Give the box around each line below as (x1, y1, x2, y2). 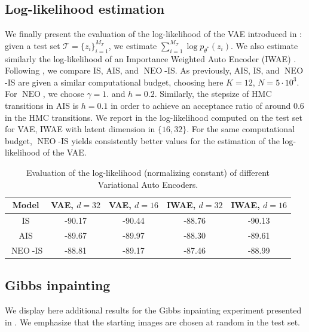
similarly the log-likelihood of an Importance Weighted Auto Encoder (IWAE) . (5, 52, 296, 65)
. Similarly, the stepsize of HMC (154, 87, 272, 100)
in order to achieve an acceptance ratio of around (111, 99, 291, 111)
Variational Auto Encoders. (97, 178, 198, 190)
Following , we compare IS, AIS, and (5, 64, 139, 77)
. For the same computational (186, 123, 295, 135)
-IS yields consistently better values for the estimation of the (58, 134, 280, 147)
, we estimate (108, 39, 157, 51)
